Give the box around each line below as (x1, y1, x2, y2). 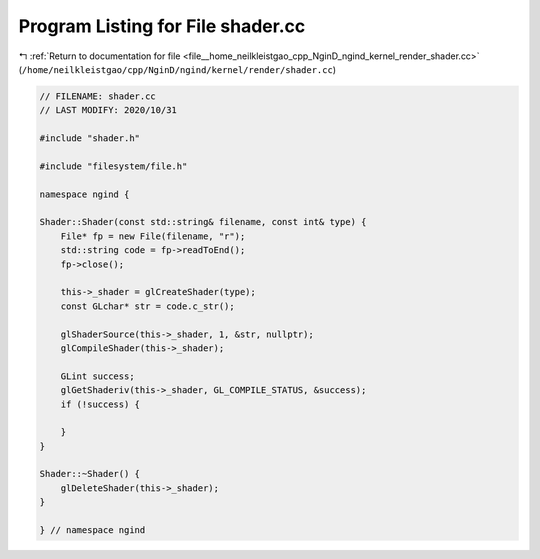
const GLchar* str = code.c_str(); (60, 300, 235, 312)
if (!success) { (60, 398, 140, 410)
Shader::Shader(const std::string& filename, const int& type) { (39, 216, 367, 228)
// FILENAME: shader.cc (39, 90, 157, 102)
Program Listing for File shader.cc (18, 15, 306, 37)
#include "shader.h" (39, 133, 140, 144)
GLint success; (60, 370, 135, 382)
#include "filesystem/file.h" (39, 160, 188, 172)
